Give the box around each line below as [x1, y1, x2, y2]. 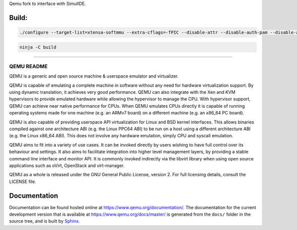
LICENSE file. [9, 178, 37, 185]
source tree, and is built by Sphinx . [9, 218, 80, 224]
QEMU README [9, 63, 48, 70]
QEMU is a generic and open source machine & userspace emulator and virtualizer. [9, 73, 179, 79]
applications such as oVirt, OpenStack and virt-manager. [9, 163, 125, 168]
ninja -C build [19, 44, 56, 50]
